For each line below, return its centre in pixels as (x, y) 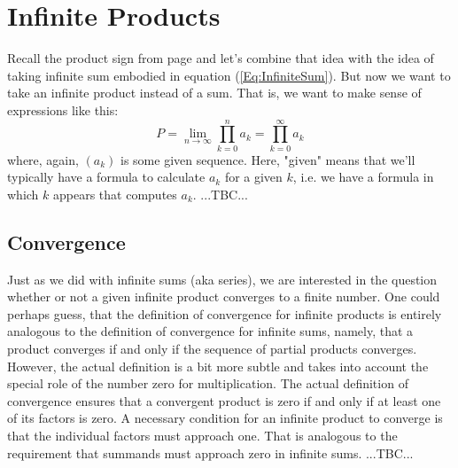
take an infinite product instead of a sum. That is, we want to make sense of (214, 93)
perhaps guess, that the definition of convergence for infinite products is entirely (225, 313)
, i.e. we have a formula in (363, 177)
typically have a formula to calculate (106, 177)
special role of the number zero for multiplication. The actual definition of (208, 383)
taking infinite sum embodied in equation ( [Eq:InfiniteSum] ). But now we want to (229, 75)
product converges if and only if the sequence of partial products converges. (212, 348)
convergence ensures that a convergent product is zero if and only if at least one (224, 400)
